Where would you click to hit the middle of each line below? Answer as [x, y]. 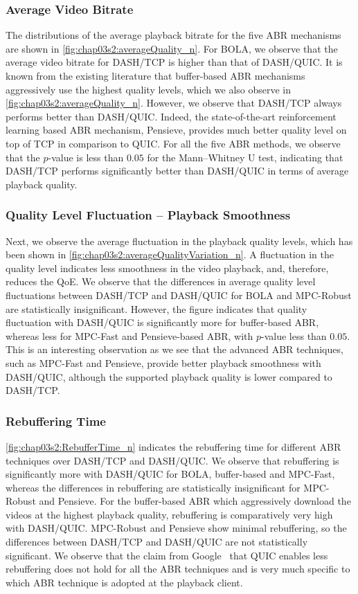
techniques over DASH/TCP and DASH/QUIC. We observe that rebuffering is [172, 460]
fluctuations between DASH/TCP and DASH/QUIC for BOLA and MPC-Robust [179, 295]
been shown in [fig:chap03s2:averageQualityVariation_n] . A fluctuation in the [170, 254]
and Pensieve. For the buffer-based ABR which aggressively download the [195, 501]
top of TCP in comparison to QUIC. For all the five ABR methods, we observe [173, 143]
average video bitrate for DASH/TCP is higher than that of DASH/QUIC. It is [174, 62]
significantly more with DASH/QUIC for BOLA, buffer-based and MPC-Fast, [170, 474]
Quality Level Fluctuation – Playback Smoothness [148, 215]
